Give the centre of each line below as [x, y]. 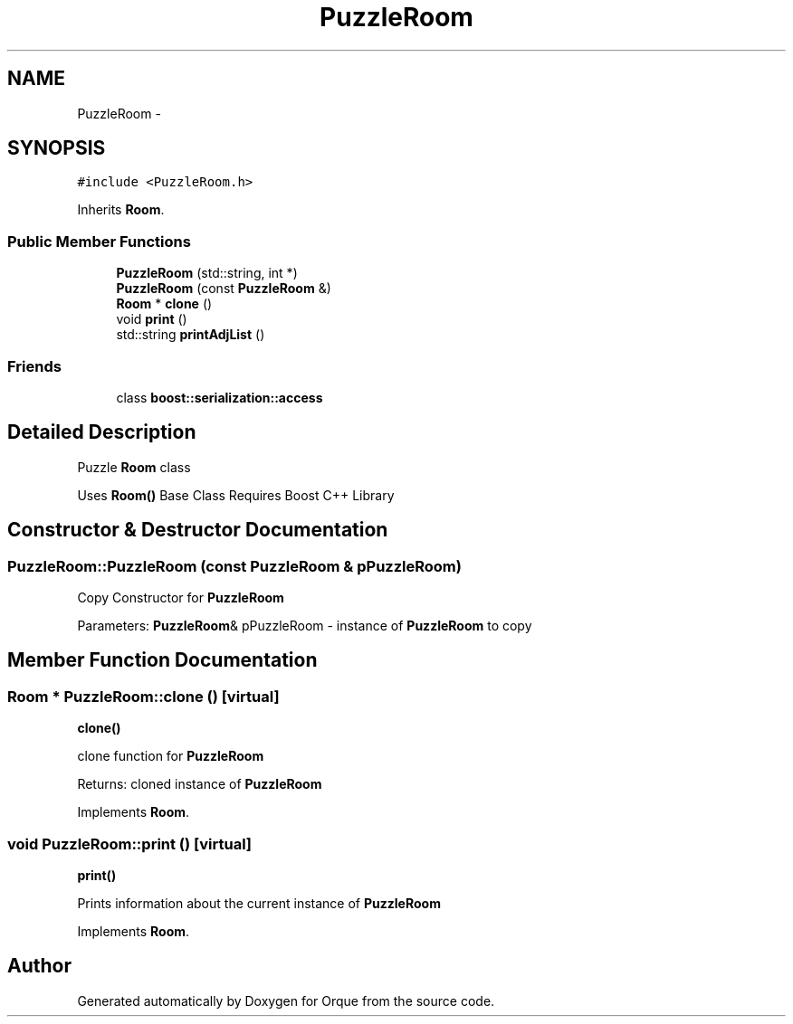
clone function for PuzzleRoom [171, 756]
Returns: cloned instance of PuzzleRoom [200, 784]
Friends [34, 366]
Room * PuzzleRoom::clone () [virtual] [143, 696]
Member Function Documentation [162, 660]
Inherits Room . [121, 210]
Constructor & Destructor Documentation [198, 530]
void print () [152, 319]
